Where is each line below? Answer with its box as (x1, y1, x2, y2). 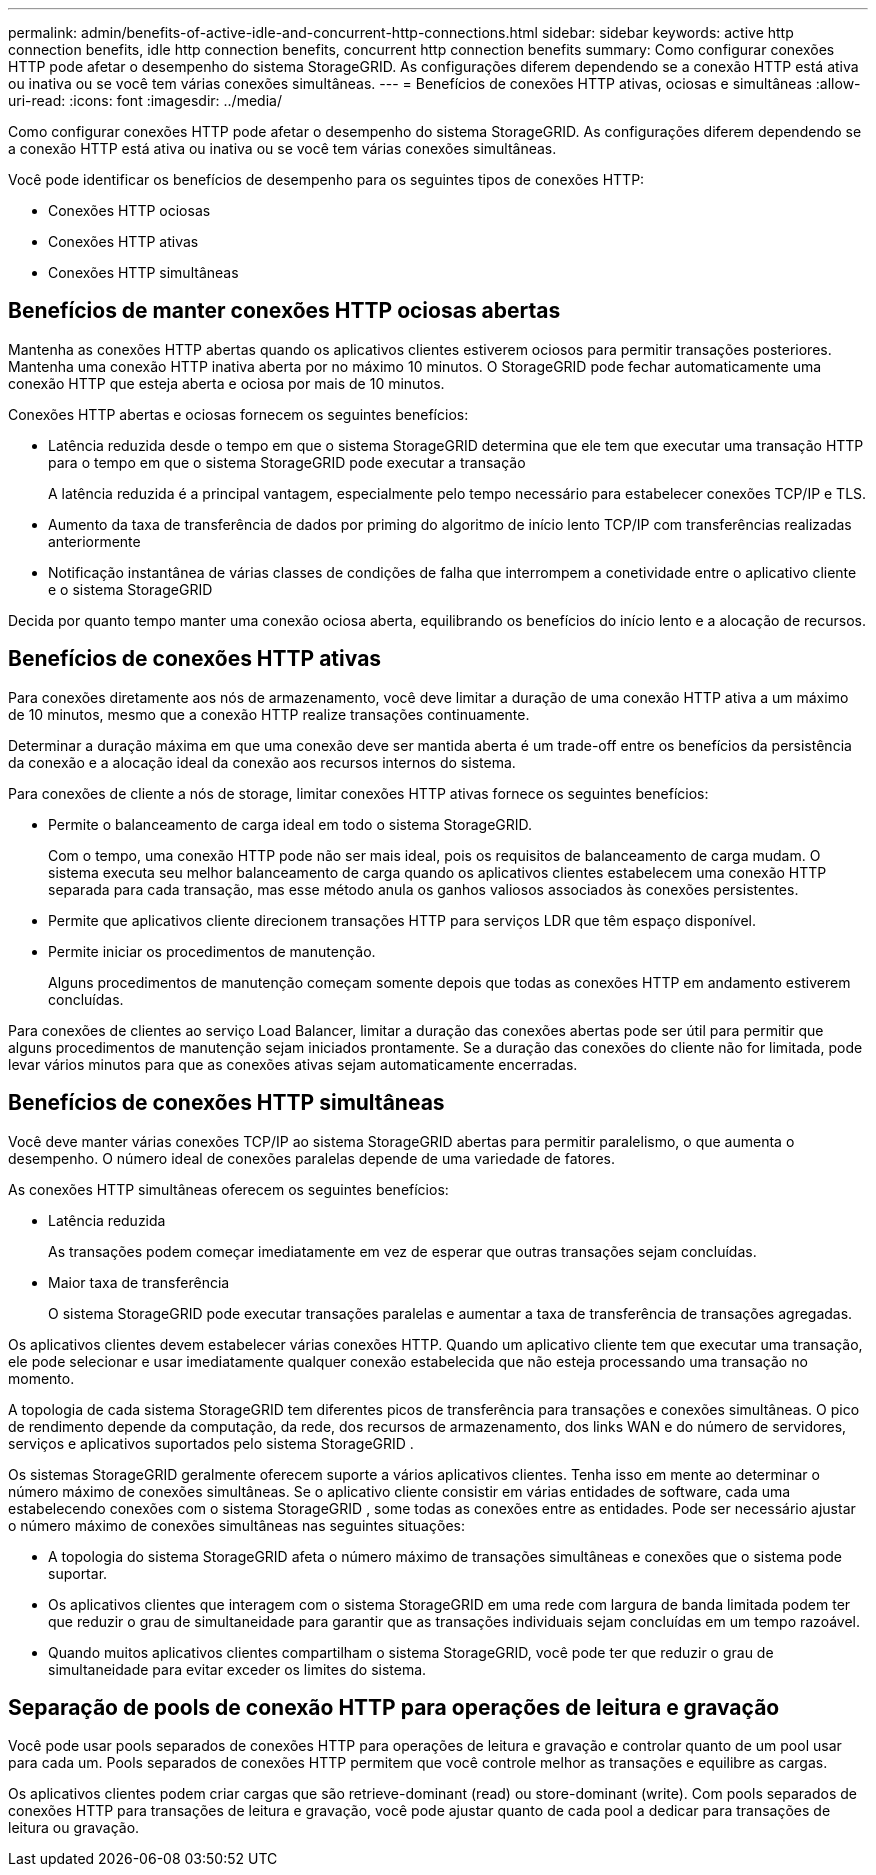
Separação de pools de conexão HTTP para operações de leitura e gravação (8, 1694, 780, 1720)
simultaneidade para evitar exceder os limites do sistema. (48, 1660, 427, 1678)
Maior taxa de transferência (48, 1273, 230, 1291)
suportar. (48, 1564, 108, 1582)
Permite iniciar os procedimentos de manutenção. (48, 942, 376, 960)
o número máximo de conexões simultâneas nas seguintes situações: (8, 1516, 465, 1534)
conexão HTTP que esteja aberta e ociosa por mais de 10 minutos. (8, 374, 445, 392)
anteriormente (48, 532, 141, 550)
